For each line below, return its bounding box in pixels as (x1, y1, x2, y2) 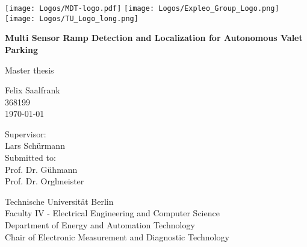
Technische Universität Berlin (5, 195, 114, 207)
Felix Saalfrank (5, 84, 60, 96)
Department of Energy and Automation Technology (5, 219, 195, 231)
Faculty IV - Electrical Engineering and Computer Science (5, 207, 220, 219)
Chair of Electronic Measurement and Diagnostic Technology (5, 230, 229, 243)
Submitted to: (5, 151, 56, 164)
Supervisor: (5, 127, 46, 140)
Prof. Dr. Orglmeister (5, 175, 84, 187)
